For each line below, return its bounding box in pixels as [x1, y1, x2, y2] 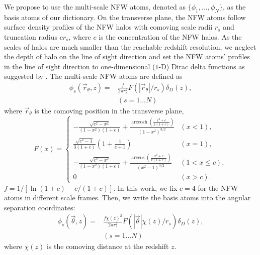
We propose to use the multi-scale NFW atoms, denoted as [4, 2, 186, 12]
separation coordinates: [4, 202, 75, 212]
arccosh [131, 119, 147, 124]
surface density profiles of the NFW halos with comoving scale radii [4, 22, 213, 32]
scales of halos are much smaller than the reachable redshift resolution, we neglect [4, 41, 256, 52]
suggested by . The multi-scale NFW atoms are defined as [4, 71, 183, 81]
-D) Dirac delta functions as [158, 61, 245, 71]
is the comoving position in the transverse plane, [34, 105, 184, 115]
